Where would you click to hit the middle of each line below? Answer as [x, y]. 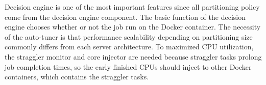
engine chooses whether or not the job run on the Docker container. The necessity [133, 27]
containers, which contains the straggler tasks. [77, 77]
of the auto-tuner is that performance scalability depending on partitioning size [129, 36]
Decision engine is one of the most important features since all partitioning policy [132, 7]
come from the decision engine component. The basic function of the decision [125, 17]
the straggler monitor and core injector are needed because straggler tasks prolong [133, 56]
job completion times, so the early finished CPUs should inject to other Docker [128, 66]
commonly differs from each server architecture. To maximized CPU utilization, [129, 47]
